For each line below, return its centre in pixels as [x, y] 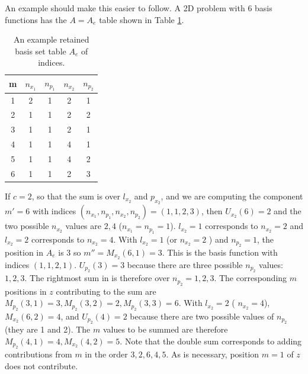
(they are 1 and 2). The [48, 329]
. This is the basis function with [220, 252]
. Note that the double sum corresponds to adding [211, 341]
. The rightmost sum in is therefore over [97, 278]
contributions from [38, 354]
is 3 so [70, 252]
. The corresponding [251, 278]
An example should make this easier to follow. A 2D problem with [125, 8]
